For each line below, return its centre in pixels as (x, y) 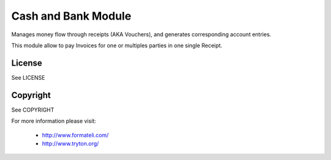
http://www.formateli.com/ (75, 135)
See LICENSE (28, 77)
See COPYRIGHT (33, 110)
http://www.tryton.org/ (70, 143)
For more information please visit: (54, 121)
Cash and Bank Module (71, 16)
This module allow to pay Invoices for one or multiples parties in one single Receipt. (117, 45)
